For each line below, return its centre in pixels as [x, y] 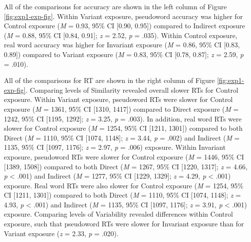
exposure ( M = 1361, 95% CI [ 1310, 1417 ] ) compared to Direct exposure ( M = [121, 109]
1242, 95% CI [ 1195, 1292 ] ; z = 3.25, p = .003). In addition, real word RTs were [123, 118]
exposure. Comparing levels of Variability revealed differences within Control [118, 214]
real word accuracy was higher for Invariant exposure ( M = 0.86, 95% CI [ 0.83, [122, 45]
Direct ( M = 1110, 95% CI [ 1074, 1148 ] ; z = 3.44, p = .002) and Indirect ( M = [122, 137]
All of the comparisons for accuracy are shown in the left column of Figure [116, 6]
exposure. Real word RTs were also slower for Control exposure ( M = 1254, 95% [124, 185]
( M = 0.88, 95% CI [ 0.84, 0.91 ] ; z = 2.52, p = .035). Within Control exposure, [121, 35]
